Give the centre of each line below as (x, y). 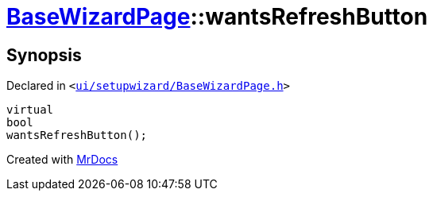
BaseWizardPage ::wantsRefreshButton (217, 17)
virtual (30, 110)
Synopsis (44, 55)
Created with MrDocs (62, 160)
